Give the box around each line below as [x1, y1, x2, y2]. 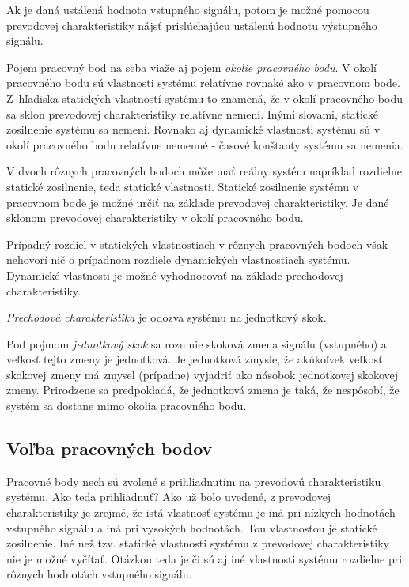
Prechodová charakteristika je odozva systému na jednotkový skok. [6, 309, 327, 325]
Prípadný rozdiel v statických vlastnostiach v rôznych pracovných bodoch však [6, 235, 388, 252]
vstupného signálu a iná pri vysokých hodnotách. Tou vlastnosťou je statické [6, 519, 377, 536]
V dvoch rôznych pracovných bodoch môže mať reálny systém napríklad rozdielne [6, 163, 403, 179]
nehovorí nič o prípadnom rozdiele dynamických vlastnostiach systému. [6, 251, 350, 268]
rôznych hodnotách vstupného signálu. [6, 566, 192, 582]
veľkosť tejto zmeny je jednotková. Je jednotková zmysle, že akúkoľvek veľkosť [6, 351, 383, 367]
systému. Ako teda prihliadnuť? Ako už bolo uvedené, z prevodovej [6, 488, 331, 505]
